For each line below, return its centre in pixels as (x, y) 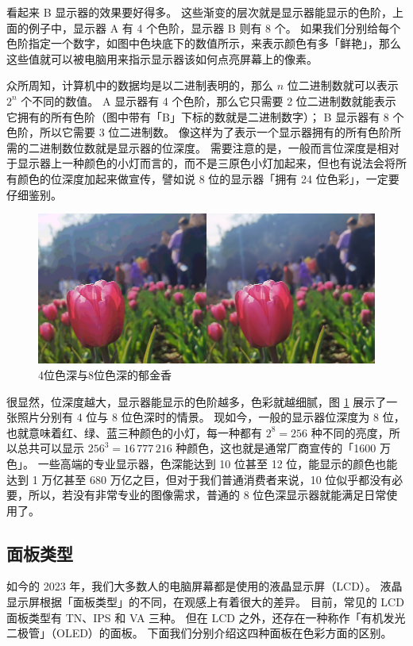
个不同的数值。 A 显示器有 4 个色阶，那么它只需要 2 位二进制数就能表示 (208, 100)
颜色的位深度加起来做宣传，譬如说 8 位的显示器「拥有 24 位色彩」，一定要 (208, 178)
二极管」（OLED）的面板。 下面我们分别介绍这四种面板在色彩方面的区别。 (199, 633)
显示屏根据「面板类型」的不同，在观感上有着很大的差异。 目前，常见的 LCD (205, 602)
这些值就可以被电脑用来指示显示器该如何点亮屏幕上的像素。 (162, 58)
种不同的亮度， (350, 432)
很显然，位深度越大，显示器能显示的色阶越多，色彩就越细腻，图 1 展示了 (197, 401)
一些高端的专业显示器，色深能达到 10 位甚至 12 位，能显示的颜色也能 (218, 463)
